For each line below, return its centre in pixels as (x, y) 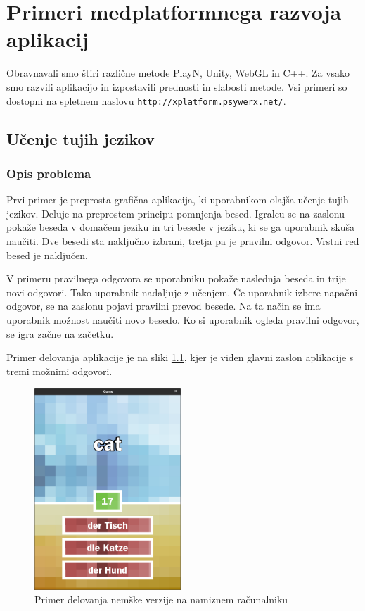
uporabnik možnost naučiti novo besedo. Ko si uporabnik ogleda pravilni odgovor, (183, 319)
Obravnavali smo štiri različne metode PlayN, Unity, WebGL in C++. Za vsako (178, 73)
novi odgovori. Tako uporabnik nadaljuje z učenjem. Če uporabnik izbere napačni (182, 292)
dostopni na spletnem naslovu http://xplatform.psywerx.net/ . (146, 100)
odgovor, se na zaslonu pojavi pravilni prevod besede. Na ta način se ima (164, 306)
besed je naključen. (47, 254)
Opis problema (49, 173)
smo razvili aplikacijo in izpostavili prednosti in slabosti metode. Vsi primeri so (177, 86)
